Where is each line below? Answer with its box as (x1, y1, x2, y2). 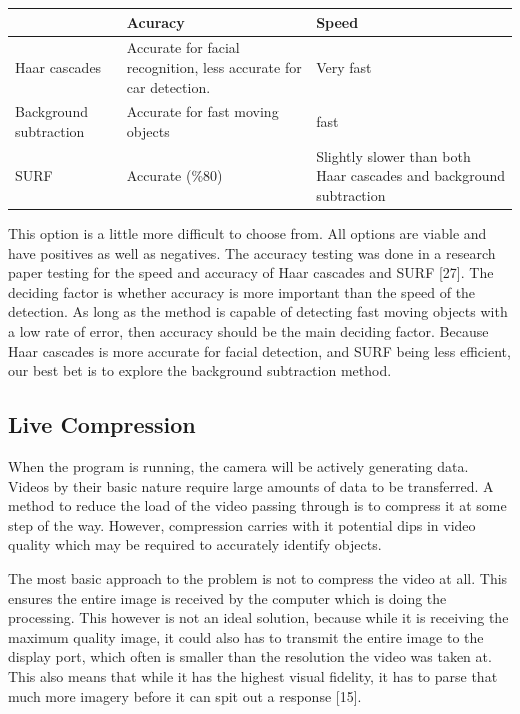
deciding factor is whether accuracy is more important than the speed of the (8, 281, 476, 302)
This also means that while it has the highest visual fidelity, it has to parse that (8, 665, 498, 686)
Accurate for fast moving (126, 101, 279, 122)
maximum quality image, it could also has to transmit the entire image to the (8, 626, 484, 647)
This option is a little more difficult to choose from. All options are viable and (8, 223, 487, 244)
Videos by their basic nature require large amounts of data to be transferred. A (8, 475, 494, 496)
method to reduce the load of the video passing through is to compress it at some (8, 495, 507, 516)
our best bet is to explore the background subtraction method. (8, 360, 392, 381)
